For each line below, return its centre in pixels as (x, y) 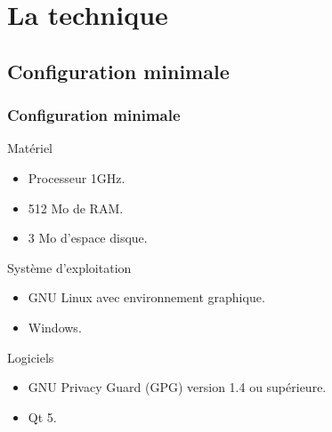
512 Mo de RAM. (76, 208)
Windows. (55, 327)
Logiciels (31, 357)
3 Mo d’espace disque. (88, 238)
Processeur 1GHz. (77, 177)
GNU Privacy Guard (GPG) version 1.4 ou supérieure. (177, 387)
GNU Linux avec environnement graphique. (146, 297)
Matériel (30, 148)
